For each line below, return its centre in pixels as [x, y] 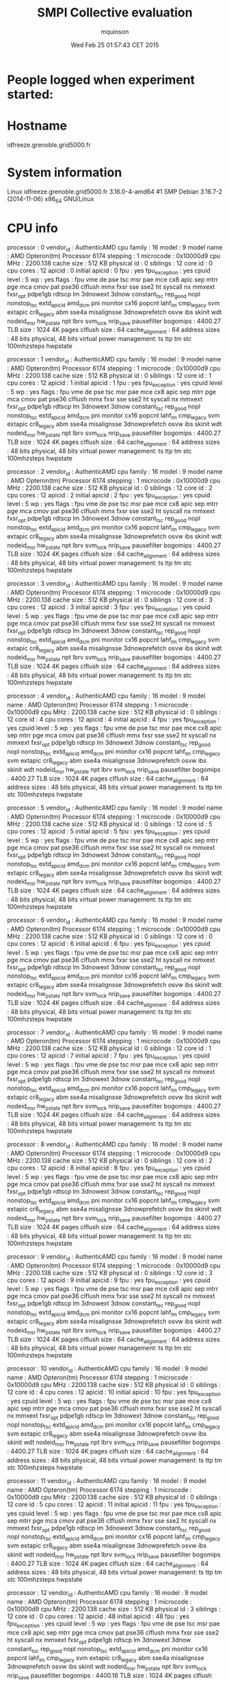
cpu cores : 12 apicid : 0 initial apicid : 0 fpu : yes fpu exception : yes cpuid [109, 271]
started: [30, 94]
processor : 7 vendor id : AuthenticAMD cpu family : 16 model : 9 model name [115, 1033]
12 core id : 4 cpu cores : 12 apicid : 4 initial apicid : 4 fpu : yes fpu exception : [113, 720]
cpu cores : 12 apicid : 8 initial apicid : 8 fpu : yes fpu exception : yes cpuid [109, 1169]
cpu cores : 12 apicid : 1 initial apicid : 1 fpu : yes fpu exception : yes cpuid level [115, 383]
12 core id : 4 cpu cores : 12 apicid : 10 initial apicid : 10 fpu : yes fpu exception [114, 1393]
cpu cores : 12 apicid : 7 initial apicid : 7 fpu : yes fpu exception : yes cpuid [108, 1056]
